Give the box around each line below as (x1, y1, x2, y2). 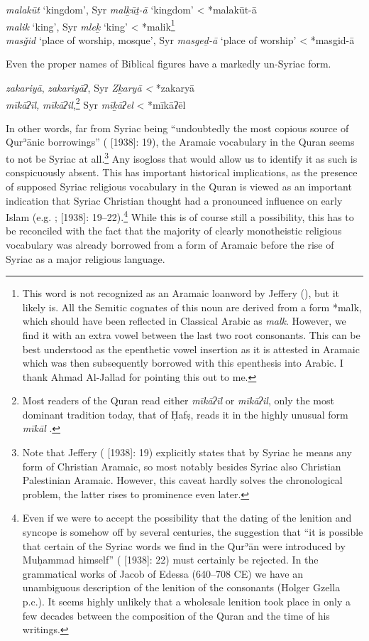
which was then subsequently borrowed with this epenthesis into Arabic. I (22, 355, 343, 370)
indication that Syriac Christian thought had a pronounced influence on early (6, 193, 343, 208)
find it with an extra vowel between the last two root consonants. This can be (22, 327, 360, 342)
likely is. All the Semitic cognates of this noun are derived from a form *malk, (22, 299, 362, 314)
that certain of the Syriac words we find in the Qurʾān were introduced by (22, 538, 346, 553)
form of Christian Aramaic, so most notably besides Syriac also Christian (22, 458, 341, 473)
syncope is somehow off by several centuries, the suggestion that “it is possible (22, 524, 363, 539)
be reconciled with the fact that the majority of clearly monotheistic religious (6, 223, 342, 238)
